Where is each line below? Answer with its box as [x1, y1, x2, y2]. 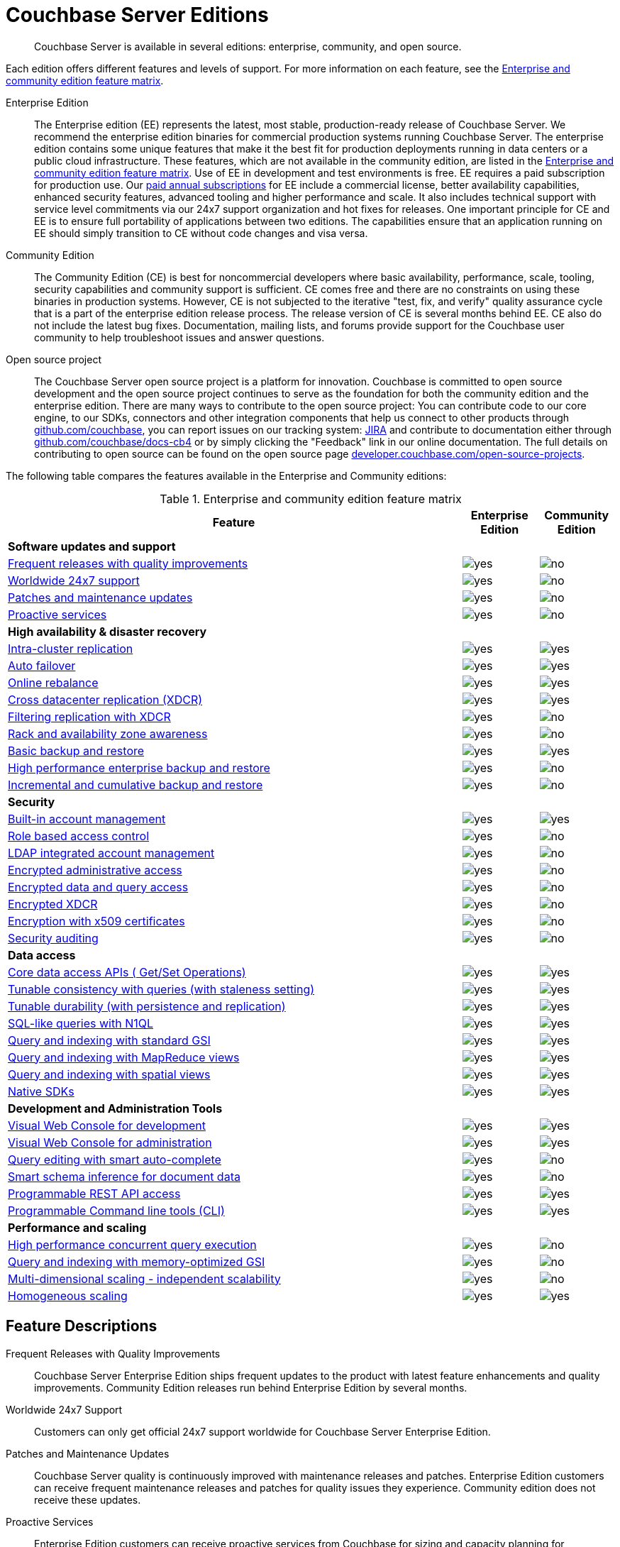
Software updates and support [8, 539, 176, 554]
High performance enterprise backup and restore [8, 760, 270, 775]
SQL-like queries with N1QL [8, 1015, 154, 1030]
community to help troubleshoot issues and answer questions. [34, 331, 325, 343]
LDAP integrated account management [8, 845, 215, 860]
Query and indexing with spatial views [8, 1067, 211, 1081]
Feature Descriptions [6, 1317, 157, 1336]
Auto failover [8, 658, 76, 673]
